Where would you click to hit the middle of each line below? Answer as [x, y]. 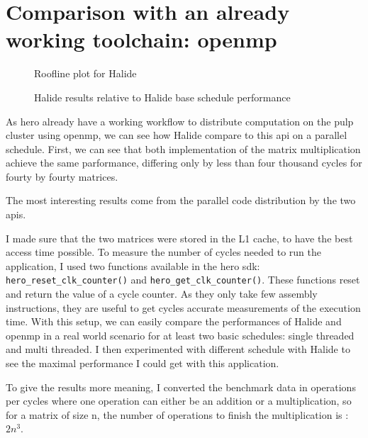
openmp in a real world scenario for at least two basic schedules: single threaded [180, 335]
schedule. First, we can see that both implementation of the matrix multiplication [183, 148]
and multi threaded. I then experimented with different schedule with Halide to [178, 349]
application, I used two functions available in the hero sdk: [133, 265]
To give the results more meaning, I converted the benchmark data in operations [181, 387]
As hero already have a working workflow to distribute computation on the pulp [180, 121]
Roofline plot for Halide [85, 73]
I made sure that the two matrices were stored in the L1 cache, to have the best [179, 238]
